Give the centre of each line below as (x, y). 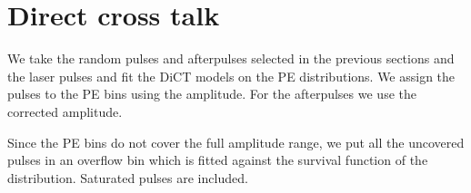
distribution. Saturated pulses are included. (128, 177)
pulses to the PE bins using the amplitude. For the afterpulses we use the (212, 94)
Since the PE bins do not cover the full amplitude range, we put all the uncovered (236, 142)
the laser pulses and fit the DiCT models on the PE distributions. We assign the (231, 76)
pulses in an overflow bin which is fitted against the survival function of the (218, 160)
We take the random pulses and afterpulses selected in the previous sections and (231, 58)
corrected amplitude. (65, 111)
